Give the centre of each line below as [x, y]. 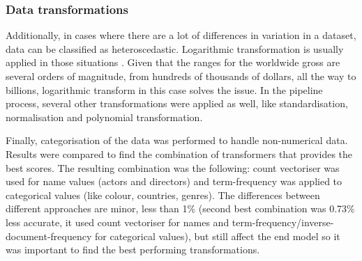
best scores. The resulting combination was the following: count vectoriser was [173, 167]
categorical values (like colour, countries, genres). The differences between [163, 195]
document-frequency [49, 236]
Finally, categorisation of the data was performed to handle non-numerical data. [177, 140]
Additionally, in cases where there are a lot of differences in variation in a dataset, [181, 35]
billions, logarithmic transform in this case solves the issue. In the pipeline [164, 89]
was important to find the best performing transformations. [133, 250]
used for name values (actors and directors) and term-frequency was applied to [174, 181]
